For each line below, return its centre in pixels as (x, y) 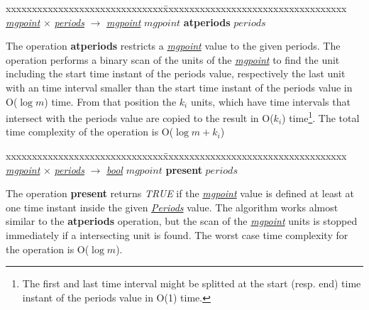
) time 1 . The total (321, 117)
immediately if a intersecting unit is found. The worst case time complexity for (177, 234)
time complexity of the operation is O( (90, 132)
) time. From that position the (110, 101)
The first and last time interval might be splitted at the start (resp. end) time (192, 283)
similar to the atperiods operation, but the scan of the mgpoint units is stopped (182, 221)
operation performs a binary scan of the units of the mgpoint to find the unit (173, 59)
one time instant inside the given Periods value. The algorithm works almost (172, 207)
